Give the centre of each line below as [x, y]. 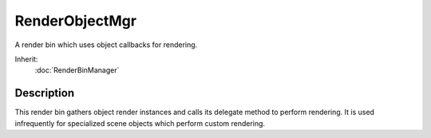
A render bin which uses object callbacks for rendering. [106, 45]
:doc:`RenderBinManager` [77, 70]
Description [45, 93]
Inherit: [26, 59]
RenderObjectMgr [76, 21]
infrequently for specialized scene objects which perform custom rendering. [140, 123]
